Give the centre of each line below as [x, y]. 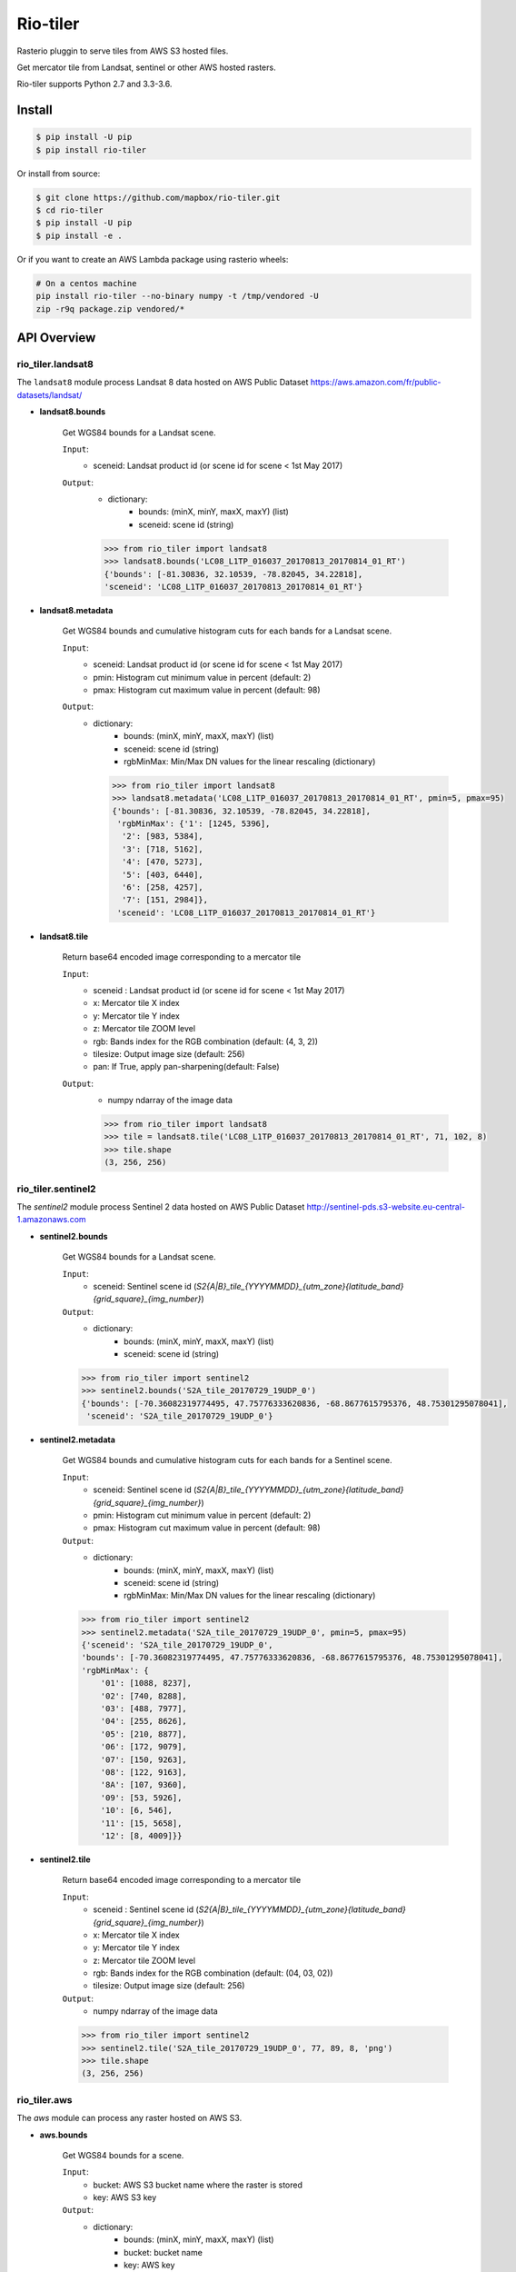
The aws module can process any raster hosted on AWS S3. [129, 2118]
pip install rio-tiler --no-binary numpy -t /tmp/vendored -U [177, 296]
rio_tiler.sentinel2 [56, 1189]
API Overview [56, 338]
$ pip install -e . [79, 235]
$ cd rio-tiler [69, 210]
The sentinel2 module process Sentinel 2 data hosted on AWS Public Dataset [161, 1206]
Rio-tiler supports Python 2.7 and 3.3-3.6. [94, 84]
